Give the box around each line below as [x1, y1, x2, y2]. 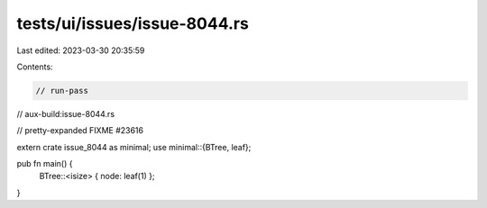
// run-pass [35, 86, 89, 95]
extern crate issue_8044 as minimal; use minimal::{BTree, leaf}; [16, 141, 252, 152]
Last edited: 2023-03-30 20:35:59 [16, 45, 145, 56]
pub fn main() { [16, 158, 73, 169]
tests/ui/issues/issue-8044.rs [16, 14, 250, 33]
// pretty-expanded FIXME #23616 [16, 125, 144, 136]
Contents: [16, 61, 53, 72]
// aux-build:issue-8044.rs [16, 108, 115, 119]
